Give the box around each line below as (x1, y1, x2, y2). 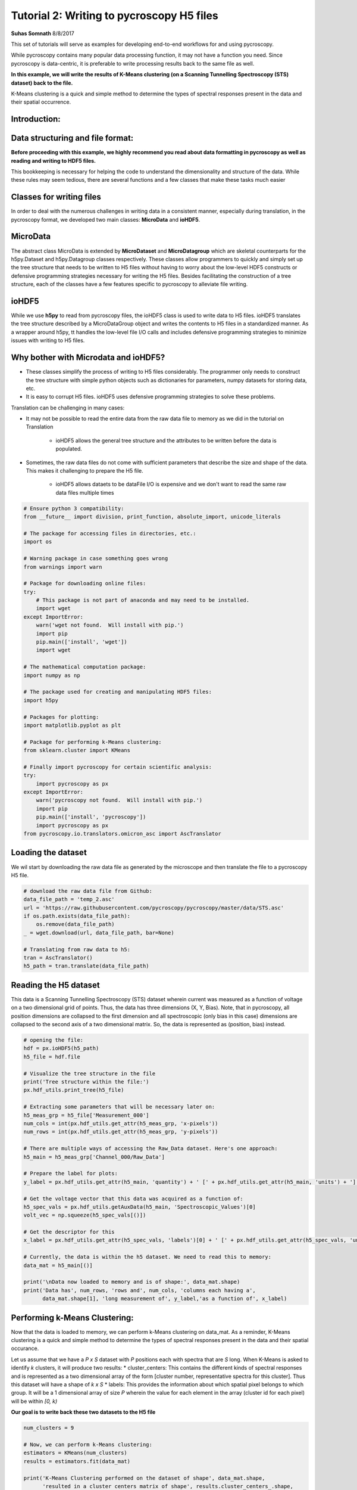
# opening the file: (23, 1037, 83, 1044)
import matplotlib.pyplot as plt (23, 722, 121, 728)
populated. (55, 445, 83, 452)
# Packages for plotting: (23, 713, 99, 721)
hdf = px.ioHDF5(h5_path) (23, 1045, 99, 1052)
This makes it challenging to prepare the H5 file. (26, 467, 144, 474)
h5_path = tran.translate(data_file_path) (23, 963, 149, 970)
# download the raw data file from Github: (23, 887, 153, 894)
